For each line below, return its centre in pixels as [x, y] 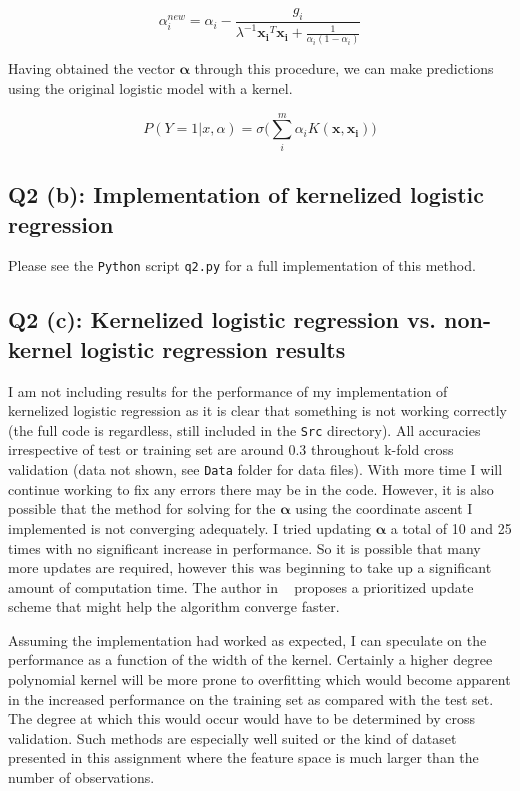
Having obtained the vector [91, 68]
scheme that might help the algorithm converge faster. [174, 606]
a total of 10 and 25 [451, 527]
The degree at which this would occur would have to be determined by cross [242, 718]
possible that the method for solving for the [142, 508]
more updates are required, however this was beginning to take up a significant [250, 567]
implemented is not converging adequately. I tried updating [190, 527]
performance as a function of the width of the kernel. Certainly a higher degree [250, 659]
